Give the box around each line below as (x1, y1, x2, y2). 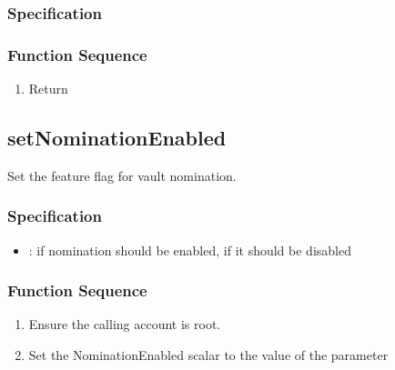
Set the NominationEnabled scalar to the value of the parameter (28, 345, 389, 365)
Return (28, 79, 68, 98)
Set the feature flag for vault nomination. (7, 165, 237, 185)
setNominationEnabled (7, 124, 227, 152)
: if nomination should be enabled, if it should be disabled (28, 240, 351, 259)
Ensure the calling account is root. (28, 315, 221, 334)
